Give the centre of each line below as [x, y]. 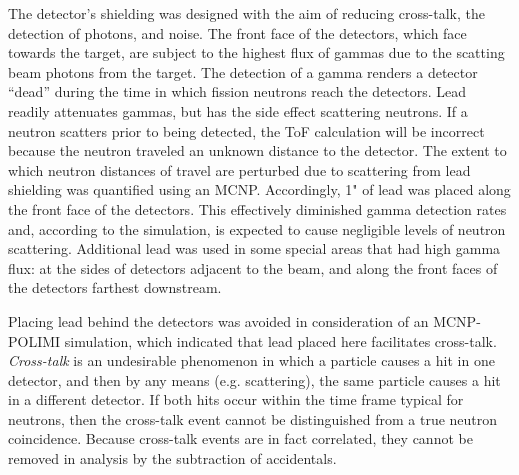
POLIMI [34, 340]
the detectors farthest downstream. [115, 287]
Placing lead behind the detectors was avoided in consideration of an [218, 320]
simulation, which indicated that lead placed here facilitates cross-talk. [280, 340]
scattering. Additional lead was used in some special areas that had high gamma [254, 248]
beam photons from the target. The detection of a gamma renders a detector [243, 71]
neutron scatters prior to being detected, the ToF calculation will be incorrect [246, 130]
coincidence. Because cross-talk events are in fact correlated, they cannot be [240, 438]
